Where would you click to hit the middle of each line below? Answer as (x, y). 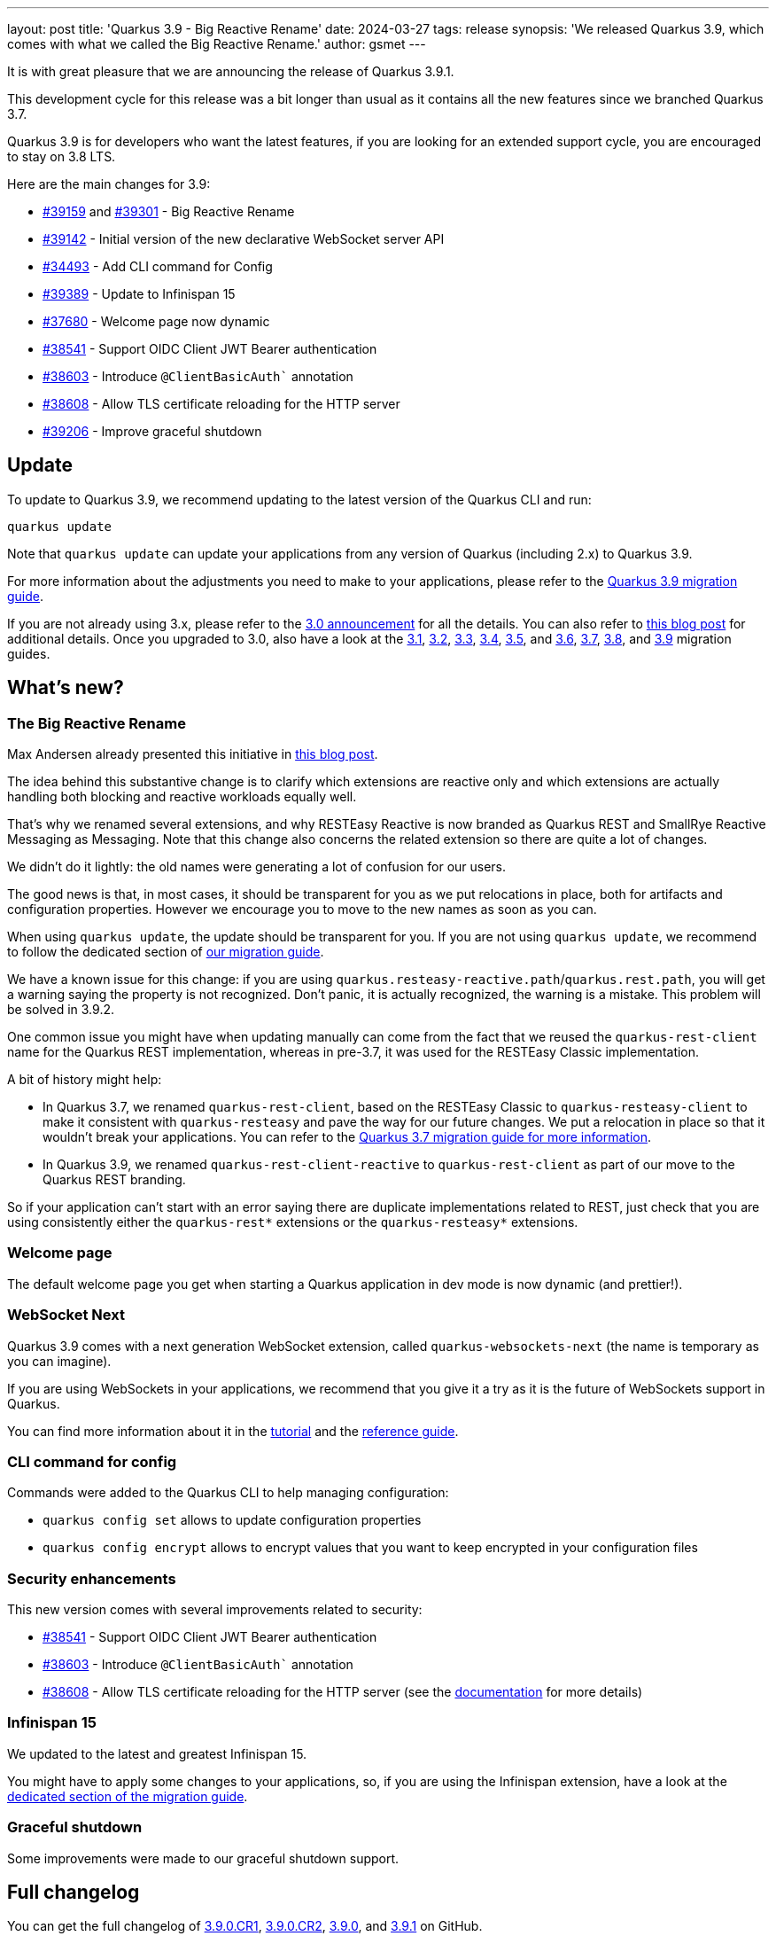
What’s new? (66, 688)
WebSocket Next (66, 1315)
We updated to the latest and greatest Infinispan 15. (157, 1753)
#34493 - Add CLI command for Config (158, 266)
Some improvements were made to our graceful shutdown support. (203, 1858)
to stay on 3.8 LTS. (62, 156)
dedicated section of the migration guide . (128, 1796)
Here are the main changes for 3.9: (109, 184)
